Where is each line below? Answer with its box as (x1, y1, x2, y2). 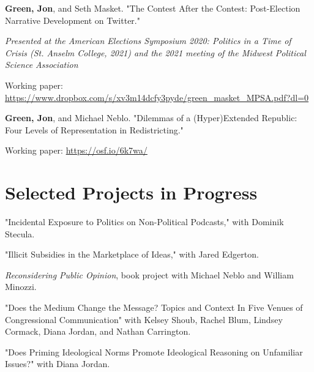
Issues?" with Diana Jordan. (5, 357, 110, 370)
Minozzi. (5, 280, 37, 293)
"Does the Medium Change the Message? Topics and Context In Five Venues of (5, 301, 303, 314)
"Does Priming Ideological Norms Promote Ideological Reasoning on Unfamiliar (5, 345, 303, 358)
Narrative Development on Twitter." (5, 13, 140, 26)
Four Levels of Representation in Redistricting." (5, 123, 184, 136)
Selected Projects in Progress (5, 180, 258, 205)
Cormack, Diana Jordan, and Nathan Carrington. (5, 325, 191, 338)
